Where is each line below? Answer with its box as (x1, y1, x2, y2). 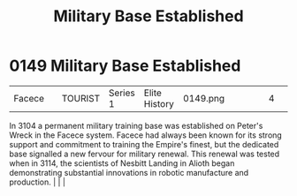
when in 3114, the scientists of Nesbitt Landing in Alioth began (9, 157, 235, 169)
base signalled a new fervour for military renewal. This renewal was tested (9, 148, 280, 159)
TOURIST (61, 92, 101, 104)
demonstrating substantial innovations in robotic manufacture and (9, 167, 249, 177)
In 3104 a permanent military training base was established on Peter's (9, 120, 263, 131)
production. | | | (9, 177, 66, 187)
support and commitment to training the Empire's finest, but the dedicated (9, 139, 279, 149)
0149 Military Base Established (9, 56, 241, 76)
